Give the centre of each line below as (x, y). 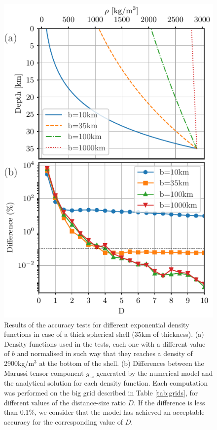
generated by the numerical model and (155, 373)
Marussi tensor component (44, 373)
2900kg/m (19, 363)
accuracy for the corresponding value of (63, 421)
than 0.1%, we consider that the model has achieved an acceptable (104, 412)
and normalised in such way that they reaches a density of (105, 353)
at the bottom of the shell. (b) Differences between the (122, 363)
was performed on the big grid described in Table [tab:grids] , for (101, 392)
